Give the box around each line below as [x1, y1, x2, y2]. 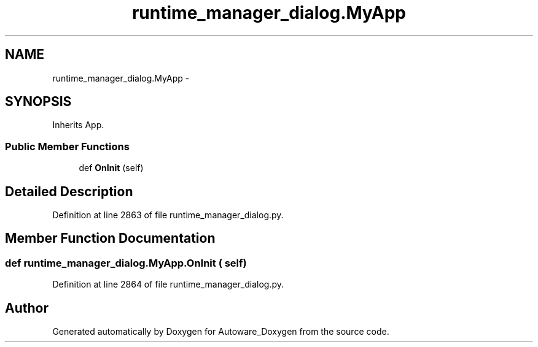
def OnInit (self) [79, 162, 144, 173]
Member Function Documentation [5, 231, 216, 246]
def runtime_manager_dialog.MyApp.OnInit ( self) [5, 256, 247, 269]
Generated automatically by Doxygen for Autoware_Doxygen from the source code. [52, 326, 389, 337]
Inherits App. [52, 120, 104, 131]
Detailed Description [5, 183, 133, 199]
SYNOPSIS [5, 94, 72, 110]
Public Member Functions [5, 140, 130, 153]
